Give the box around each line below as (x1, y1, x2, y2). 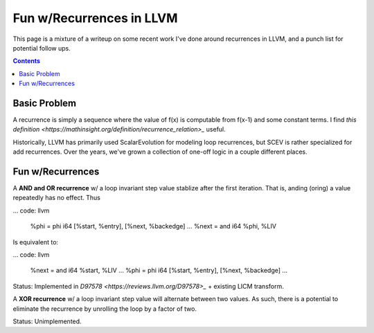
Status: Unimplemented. (12, 317, 82, 325)
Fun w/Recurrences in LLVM (12, 10, 178, 26)
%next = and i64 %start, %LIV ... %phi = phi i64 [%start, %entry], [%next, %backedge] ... (30, 267, 287, 275)
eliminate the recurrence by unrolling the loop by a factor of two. (12, 305, 197, 313)
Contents (12, 57, 41, 65)
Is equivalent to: (12, 237, 59, 246)
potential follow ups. (12, 44, 71, 52)
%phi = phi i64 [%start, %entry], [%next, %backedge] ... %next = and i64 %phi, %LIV (30, 222, 277, 231)
